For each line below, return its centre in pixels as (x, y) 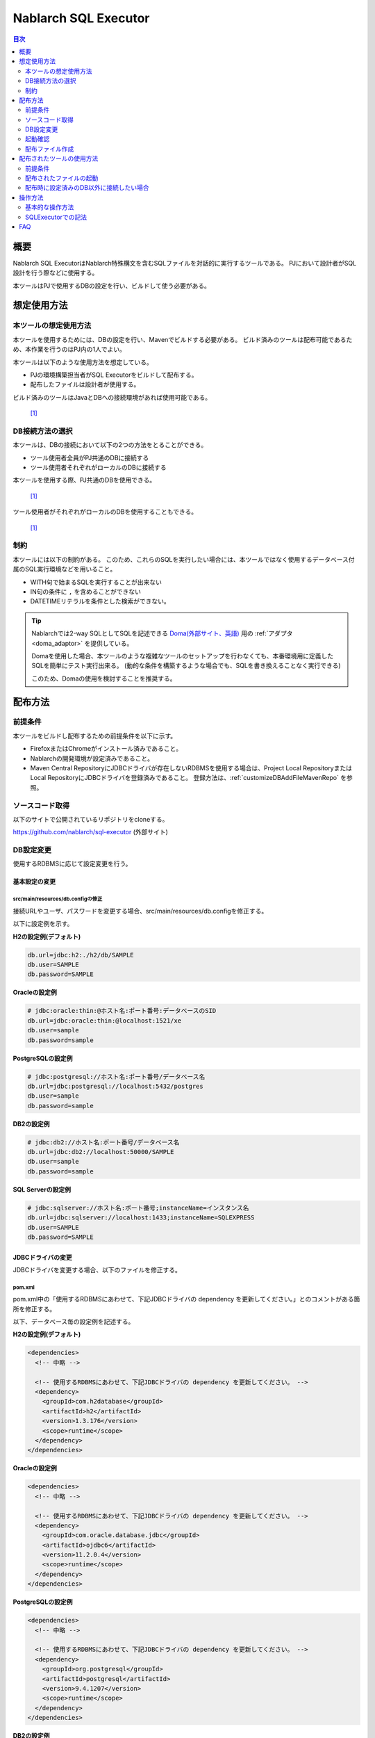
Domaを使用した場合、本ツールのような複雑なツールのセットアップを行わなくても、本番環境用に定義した (183, 656)
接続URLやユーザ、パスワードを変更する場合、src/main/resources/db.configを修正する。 (140, 911)
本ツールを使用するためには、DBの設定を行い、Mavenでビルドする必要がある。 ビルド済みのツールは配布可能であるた (183, 339)
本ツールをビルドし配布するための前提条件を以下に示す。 (95, 736)
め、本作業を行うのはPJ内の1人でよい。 (69, 349)
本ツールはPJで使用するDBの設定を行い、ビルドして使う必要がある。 (112, 286)
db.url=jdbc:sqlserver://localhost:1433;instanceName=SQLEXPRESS (141, 1218)
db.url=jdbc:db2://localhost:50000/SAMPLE (101, 1152)
